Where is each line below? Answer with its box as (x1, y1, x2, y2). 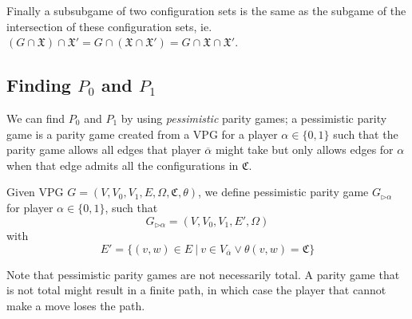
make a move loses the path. (6, 297, 145, 313)
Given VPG (6, 183, 64, 200)
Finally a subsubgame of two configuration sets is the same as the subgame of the (6, 2, 406, 18)
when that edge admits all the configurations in (6, 156, 239, 173)
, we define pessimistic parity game (197, 183, 369, 200)
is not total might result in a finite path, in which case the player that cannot (6, 282, 386, 298)
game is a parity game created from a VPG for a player (6, 125, 278, 142)
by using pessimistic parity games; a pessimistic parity (121, 109, 387, 126)
